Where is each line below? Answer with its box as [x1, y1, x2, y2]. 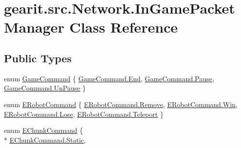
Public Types [4, 50, 72, 65]
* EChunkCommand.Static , [4, 134, 86, 145]
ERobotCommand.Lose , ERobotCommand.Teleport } [4, 109, 164, 119]
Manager [4, 17, 64, 37]
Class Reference [69, 17, 178, 37]
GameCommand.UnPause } [4, 83, 86, 93]
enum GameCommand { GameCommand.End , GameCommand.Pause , [4, 73, 214, 83]
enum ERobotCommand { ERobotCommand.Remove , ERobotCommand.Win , [4, 99, 238, 109]
